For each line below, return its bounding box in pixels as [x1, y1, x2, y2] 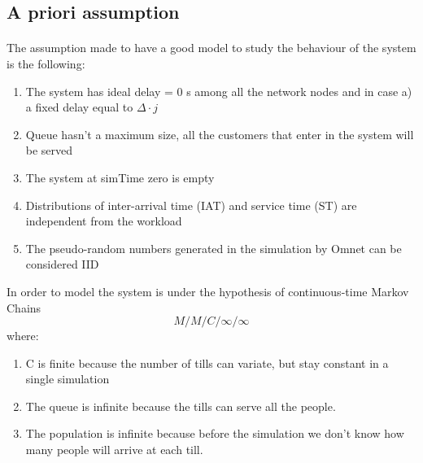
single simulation [25, 370, 110, 387]
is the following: [7, 55, 85, 72]
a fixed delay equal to [25, 98, 133, 116]
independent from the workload [25, 212, 182, 229]
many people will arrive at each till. [25, 441, 203, 458]
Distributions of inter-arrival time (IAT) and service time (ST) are [25, 196, 357, 213]
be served [25, 142, 73, 159]
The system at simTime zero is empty [25, 168, 215, 186]
